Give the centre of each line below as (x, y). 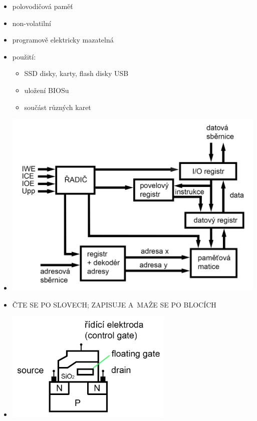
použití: (24, 56)
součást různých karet (58, 107)
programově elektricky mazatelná (63, 40)
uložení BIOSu (47, 90)
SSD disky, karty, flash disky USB (76, 73)
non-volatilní (32, 23)
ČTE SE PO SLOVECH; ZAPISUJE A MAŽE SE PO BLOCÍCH (114, 304)
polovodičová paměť (43, 6)
